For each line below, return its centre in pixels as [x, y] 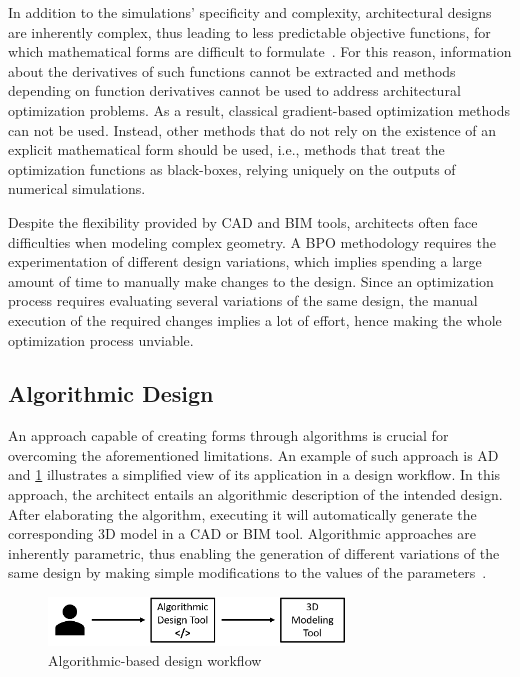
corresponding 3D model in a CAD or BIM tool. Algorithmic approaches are [242, 533]
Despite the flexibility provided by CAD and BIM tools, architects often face [243, 221]
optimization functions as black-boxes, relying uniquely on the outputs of [232, 168]
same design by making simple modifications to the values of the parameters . [247, 572]
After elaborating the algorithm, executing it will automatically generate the [242, 513]
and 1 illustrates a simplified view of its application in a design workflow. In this [254, 474]
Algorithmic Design [111, 393]
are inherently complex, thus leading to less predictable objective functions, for [249, 31]
